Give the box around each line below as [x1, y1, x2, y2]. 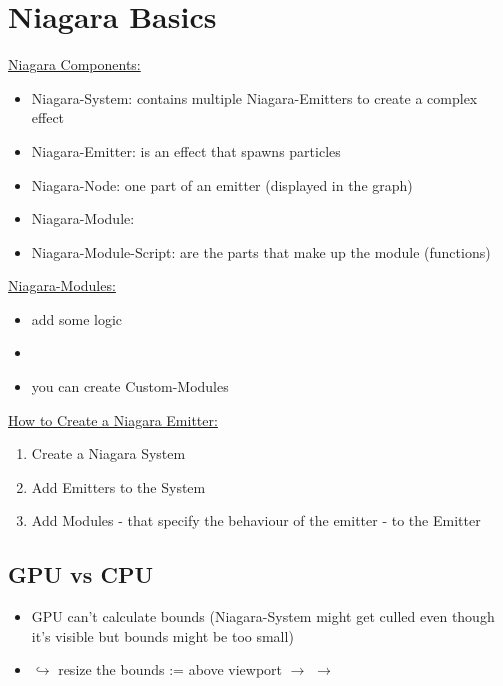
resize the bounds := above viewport [58, 659, 283, 680]
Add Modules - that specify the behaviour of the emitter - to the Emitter [31, 510, 481, 531]
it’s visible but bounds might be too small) [31, 625, 294, 646]
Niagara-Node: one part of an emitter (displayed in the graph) [31, 174, 413, 195]
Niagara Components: [8, 54, 141, 75]
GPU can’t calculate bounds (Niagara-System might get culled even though [31, 606, 495, 627]
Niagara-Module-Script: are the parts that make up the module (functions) [31, 241, 491, 262]
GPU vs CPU [8, 559, 153, 590]
